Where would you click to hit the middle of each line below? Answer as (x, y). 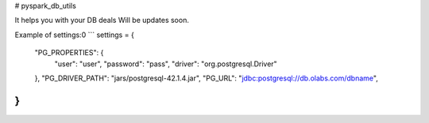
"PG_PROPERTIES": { (69, 53)
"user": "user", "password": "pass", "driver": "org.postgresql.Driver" (166, 64)
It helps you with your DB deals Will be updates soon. (102, 20)
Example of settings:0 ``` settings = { (74, 35)
